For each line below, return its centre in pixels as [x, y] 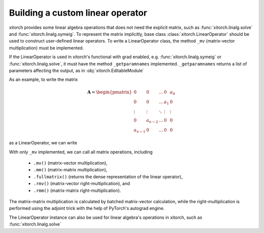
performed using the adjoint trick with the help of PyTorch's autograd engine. [87, 209]
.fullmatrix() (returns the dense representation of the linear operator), [108, 177]
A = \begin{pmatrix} [110, 92]
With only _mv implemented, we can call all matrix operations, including [81, 152]
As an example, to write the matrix [44, 80]
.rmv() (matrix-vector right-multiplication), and [82, 184]
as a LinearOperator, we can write [43, 143]
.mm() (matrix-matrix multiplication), [70, 170]
